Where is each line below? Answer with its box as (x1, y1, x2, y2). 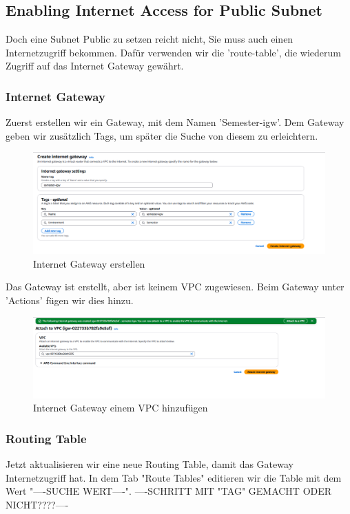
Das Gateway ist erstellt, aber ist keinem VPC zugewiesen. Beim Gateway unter (6, 279, 344, 294)
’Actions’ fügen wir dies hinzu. (6, 292, 134, 307)
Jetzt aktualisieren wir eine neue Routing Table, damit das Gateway (6, 456, 294, 471)
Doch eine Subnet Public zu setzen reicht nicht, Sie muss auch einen (6, 32, 294, 46)
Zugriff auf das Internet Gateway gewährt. (6, 58, 184, 73)
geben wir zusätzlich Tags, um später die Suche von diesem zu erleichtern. (6, 128, 318, 142)
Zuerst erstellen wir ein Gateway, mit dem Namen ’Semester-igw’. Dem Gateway (6, 115, 344, 129)
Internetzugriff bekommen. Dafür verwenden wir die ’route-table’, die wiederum (6, 45, 341, 59)
